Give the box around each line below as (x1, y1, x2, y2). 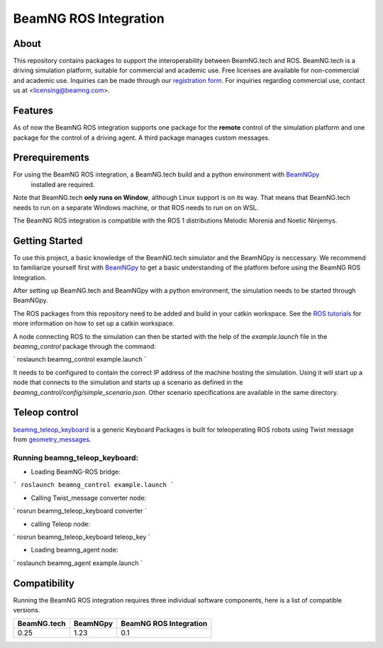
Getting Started (13, 235, 83, 247)
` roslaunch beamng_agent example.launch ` (13, 559, 143, 567)
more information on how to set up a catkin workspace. (13, 319, 175, 328)
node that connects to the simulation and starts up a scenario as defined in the (13, 378, 243, 386)
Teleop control (13, 406, 79, 418)
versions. (13, 606, 40, 615)
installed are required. (30, 180, 95, 189)
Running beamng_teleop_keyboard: (13, 452, 139, 462)
